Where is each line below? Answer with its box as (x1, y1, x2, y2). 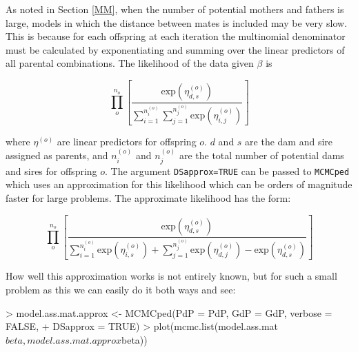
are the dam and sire (245, 134, 333, 148)
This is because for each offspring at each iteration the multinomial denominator (6, 29, 346, 43)
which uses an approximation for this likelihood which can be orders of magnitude (6, 177, 352, 191)
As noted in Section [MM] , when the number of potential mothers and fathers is (6, 2, 344, 16)
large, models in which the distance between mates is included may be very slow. (6, 15, 348, 30)
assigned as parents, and (6, 148, 108, 163)
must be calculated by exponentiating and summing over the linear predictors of (6, 42, 345, 56)
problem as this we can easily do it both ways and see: (6, 282, 236, 296)
